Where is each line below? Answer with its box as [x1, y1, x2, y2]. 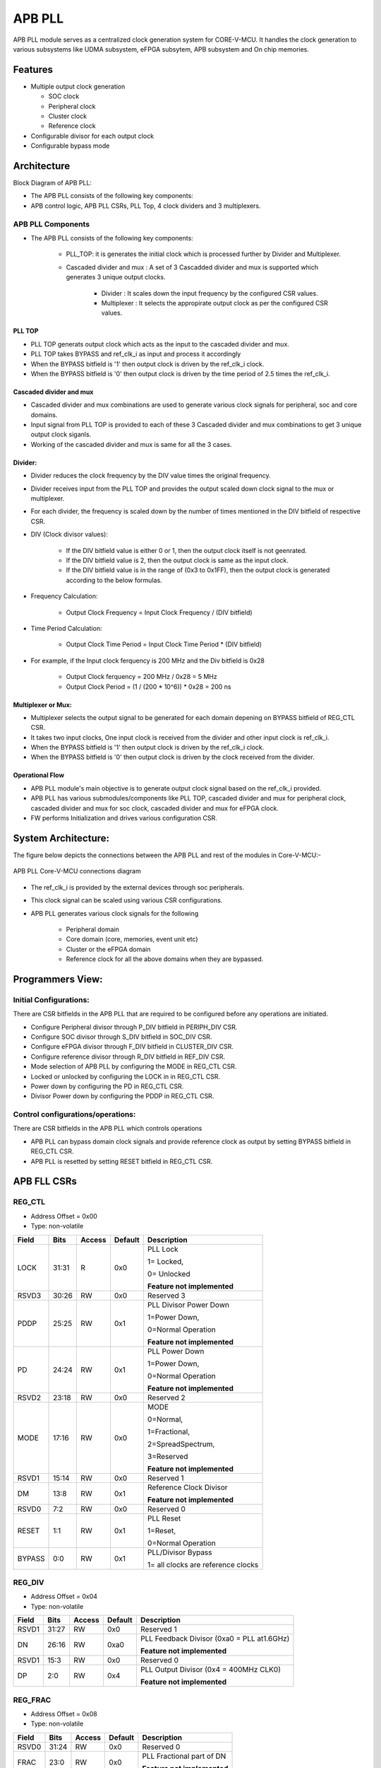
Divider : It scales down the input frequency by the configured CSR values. [101, 289, 318, 297]
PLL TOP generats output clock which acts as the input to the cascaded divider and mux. [30, 339, 289, 348]
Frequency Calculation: [30, 592, 98, 600]
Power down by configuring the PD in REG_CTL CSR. [30, 1082, 184, 1091]
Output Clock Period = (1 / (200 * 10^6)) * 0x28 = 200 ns [66, 682, 231, 691]
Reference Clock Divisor [147, 1482, 229, 1492]
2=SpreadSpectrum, [147, 1439, 215, 1449]
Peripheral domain [66, 925, 120, 934]
